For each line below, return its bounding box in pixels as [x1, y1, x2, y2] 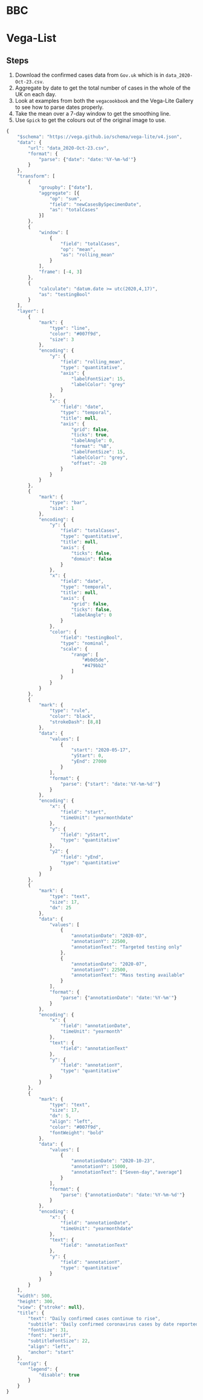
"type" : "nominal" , [60, 640, 110, 646]
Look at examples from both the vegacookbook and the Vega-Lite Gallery [14, 97, 194, 105]
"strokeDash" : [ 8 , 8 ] [49, 719, 101, 725]
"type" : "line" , [49, 325, 91, 331]
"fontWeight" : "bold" [49, 1129, 104, 1135]
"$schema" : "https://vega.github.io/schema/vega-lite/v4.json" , [17, 134, 182, 140]
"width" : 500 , [17, 1293, 53, 1299]
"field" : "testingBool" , [60, 634, 123, 640]
